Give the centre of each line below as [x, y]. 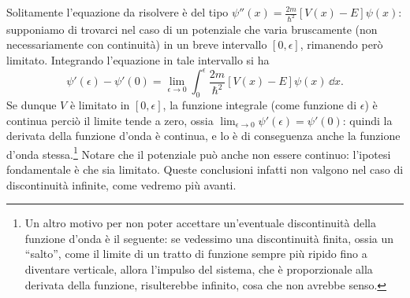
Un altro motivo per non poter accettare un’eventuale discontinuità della [200, 223]
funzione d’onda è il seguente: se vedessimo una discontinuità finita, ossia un [209, 238]
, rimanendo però [341, 44]
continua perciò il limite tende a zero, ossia [110, 120]
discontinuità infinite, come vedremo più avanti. [121, 184]
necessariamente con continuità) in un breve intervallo [137, 44]
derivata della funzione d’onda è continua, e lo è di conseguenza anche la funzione [203, 136]
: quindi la [367, 120]
